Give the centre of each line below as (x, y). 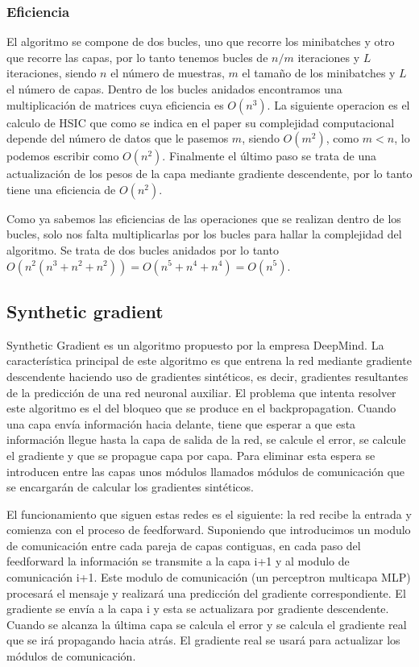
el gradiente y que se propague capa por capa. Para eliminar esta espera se (191, 455)
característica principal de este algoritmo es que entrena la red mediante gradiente (209, 360)
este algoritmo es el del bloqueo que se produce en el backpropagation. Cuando (201, 408)
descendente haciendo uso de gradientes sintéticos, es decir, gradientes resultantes (207, 376)
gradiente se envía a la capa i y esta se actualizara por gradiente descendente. (198, 609)
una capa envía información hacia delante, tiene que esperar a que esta (181, 423)
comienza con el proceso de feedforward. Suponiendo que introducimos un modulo (209, 530)
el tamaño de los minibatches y (319, 73)
